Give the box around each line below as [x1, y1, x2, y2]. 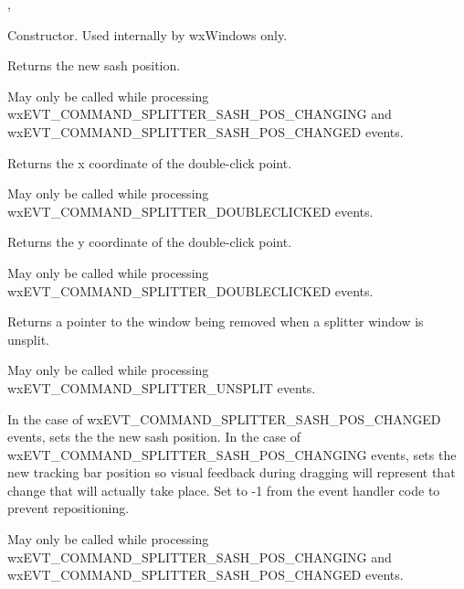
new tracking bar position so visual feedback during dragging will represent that [7, 463, 456, 482]
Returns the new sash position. [7, 56, 181, 75]
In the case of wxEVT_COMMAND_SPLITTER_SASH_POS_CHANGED [7, 409, 441, 428]
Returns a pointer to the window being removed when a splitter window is [7, 312, 424, 331]
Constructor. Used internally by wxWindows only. [7, 25, 288, 44]
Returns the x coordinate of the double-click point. [7, 153, 292, 172]
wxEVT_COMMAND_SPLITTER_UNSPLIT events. [7, 378, 316, 397]
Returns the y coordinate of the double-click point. [7, 232, 292, 252]
